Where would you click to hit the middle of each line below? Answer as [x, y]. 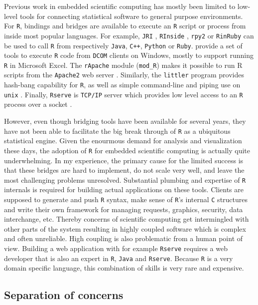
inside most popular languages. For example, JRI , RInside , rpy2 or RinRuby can [129, 35]
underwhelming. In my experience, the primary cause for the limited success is [124, 160]
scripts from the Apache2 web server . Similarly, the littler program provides [124, 75]
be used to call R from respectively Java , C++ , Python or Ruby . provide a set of [123, 45]
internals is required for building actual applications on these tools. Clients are [124, 189]
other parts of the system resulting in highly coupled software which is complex [125, 228]
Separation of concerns [64, 295]
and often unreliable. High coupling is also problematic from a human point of [124, 238]
